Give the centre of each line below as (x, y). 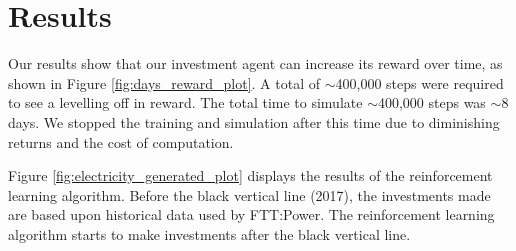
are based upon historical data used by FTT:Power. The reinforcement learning (251, 214)
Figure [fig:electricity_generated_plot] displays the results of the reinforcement (250, 175)
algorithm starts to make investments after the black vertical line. (209, 233)
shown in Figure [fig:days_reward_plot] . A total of (164, 82)
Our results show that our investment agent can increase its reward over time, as (255, 63)
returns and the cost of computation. (121, 141)
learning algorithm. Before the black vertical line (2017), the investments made (249, 194)
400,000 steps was (431, 102)
